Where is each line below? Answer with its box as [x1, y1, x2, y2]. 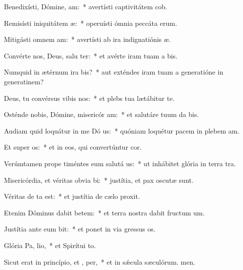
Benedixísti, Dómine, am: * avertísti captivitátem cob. [4, 1, 167, 11]
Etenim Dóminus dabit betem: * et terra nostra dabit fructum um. [4, 207, 205, 217]
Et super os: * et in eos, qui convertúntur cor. [4, 142, 142, 152]
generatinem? [4, 76, 44, 86]
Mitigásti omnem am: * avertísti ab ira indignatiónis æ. [4, 34, 171, 44]
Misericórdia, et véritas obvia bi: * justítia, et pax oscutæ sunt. [4, 174, 194, 185]
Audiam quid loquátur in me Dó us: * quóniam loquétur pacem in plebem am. [4, 125, 240, 135]
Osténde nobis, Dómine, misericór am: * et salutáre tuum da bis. [4, 109, 199, 119]
